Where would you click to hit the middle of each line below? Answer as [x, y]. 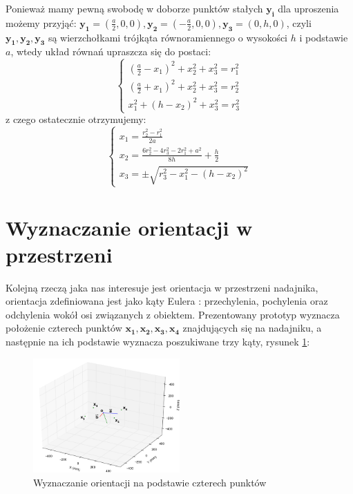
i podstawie [324, 37]
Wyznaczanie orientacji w [129, 227]
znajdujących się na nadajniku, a [252, 328]
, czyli [299, 22]
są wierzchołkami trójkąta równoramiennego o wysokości [168, 37]
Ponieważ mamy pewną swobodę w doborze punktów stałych [134, 8]
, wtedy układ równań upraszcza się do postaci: [111, 51]
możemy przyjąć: [41, 22]
